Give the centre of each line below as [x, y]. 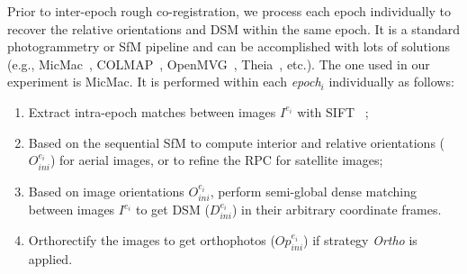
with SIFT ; [333, 111]
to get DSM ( [172, 209]
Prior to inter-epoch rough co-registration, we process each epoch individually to [229, 11]
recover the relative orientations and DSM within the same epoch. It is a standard [234, 28]
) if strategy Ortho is [360, 240]
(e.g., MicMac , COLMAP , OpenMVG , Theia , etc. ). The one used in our [219, 64]
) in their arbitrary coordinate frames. [337, 209]
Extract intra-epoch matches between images [152, 111]
